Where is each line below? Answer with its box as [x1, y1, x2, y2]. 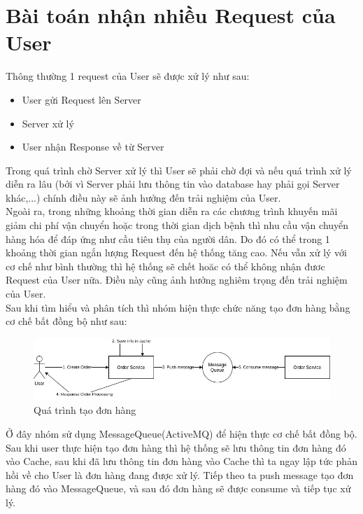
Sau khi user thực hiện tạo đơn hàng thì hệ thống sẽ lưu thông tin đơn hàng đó [6, 440, 346, 454]
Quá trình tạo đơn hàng [34, 403, 136, 417]
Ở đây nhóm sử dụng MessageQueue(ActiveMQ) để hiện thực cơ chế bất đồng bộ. [6, 426, 357, 440]
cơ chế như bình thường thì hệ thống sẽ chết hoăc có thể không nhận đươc [6, 258, 325, 273]
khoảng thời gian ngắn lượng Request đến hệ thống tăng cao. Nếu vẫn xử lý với [6, 245, 347, 260]
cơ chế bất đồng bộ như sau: [6, 314, 127, 328]
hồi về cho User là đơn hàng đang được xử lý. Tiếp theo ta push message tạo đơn [6, 467, 354, 482]
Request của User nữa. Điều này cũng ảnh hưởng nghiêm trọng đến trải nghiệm [6, 272, 348, 287]
